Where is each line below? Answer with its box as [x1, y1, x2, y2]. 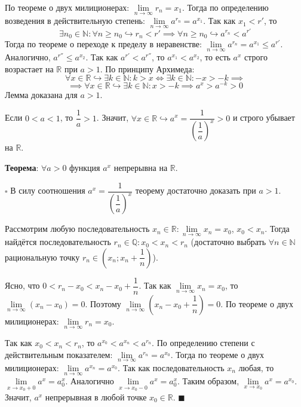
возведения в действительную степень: [5, 14, 145, 27]
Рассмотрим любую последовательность [5, 222, 150, 235]
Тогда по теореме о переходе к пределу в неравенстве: [5, 37, 202, 50]
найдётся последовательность [5, 235, 111, 248]
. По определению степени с [152, 336, 255, 349]
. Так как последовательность [118, 361, 225, 374]
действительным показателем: [5, 348, 113, 360]
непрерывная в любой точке [45, 390, 147, 403]
